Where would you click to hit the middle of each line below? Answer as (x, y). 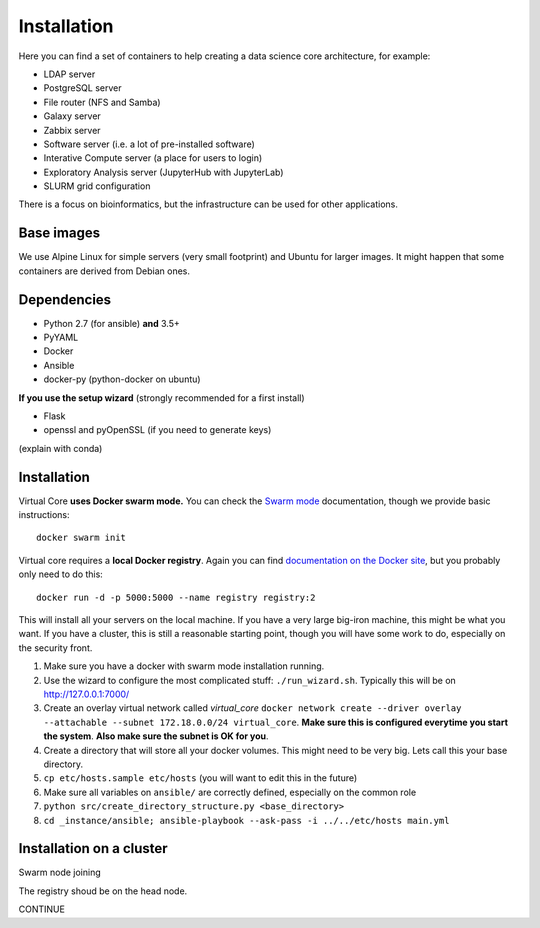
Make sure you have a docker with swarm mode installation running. (184, 666)
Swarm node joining (60, 872)
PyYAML (61, 337)
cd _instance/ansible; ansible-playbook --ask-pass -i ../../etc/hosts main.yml (246, 820)
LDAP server (69, 74)
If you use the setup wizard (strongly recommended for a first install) (161, 397)
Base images (59, 233)
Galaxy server (72, 116)
